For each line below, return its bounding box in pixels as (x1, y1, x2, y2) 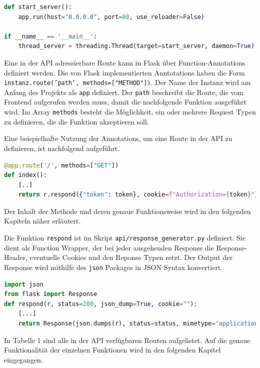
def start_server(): (4, 3, 72, 10)
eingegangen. (4, 354, 43, 364)
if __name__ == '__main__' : (4, 32, 97, 40)
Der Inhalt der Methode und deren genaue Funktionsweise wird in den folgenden (4, 205, 251, 216)
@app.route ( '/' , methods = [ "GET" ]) (4, 161, 119, 169)
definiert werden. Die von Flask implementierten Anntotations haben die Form (4, 67, 245, 77)
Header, (4, 252, 28, 262)
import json (4, 280, 43, 288)
